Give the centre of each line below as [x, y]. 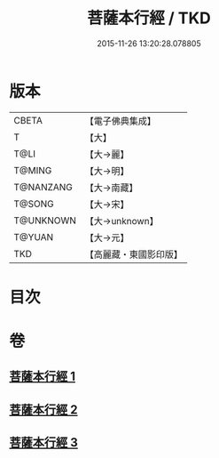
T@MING [33, 170]
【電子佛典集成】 [121, 121]
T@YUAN [34, 237]
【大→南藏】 [111, 188]
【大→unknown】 [121, 221]
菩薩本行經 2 [43, 410]
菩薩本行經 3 [43, 442]
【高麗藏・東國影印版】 [134, 254]
